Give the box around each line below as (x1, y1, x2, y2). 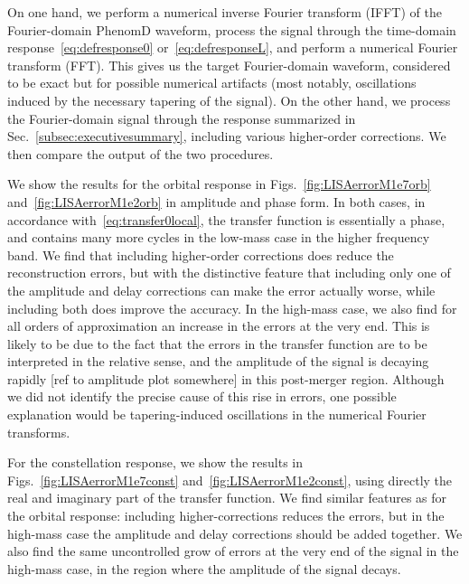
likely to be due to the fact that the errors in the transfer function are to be (7, 334, 427, 353)
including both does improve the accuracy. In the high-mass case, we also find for (7, 298, 457, 317)
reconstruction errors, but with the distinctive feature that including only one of (7, 263, 451, 282)
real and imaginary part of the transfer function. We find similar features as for (7, 488, 447, 507)
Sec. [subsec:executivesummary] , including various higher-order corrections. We (7, 127, 446, 146)
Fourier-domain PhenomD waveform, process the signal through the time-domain (7, 20, 456, 39)
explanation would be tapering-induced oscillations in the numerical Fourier (7, 405, 427, 424)
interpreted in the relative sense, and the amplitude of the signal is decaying (7, 352, 429, 371)
